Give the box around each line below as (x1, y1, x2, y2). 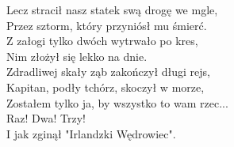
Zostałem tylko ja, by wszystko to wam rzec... (6, 94, 228, 111)
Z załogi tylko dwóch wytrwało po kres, (6, 32, 198, 49)
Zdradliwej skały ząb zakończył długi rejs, (6, 63, 211, 80)
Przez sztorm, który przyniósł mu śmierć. (6, 17, 207, 33)
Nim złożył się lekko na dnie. (6, 47, 148, 64)
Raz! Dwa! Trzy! (6, 110, 86, 126)
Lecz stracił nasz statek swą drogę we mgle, (6, 2, 218, 17)
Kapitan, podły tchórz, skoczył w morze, (6, 78, 205, 95)
